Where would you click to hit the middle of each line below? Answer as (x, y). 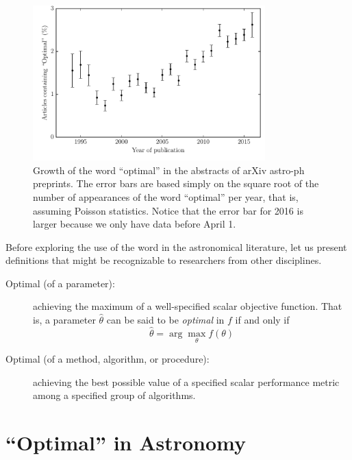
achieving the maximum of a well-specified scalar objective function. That (188, 306)
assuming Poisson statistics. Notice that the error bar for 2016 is (168, 210)
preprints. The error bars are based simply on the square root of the (176, 183)
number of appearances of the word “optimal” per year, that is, (166, 196)
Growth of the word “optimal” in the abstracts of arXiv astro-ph (169, 170)
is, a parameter (64, 320)
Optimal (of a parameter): (60, 283)
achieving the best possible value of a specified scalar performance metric (186, 382)
